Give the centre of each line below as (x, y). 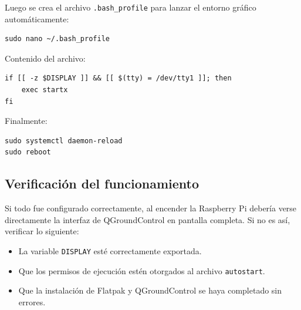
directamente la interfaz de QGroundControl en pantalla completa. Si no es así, (148, 219)
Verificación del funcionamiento (102, 183)
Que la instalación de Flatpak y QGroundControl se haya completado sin (150, 290)
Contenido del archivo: (45, 58)
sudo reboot (28, 152)
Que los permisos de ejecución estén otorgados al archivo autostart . (142, 270)
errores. (32, 301)
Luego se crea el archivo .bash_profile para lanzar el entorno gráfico (131, 7)
